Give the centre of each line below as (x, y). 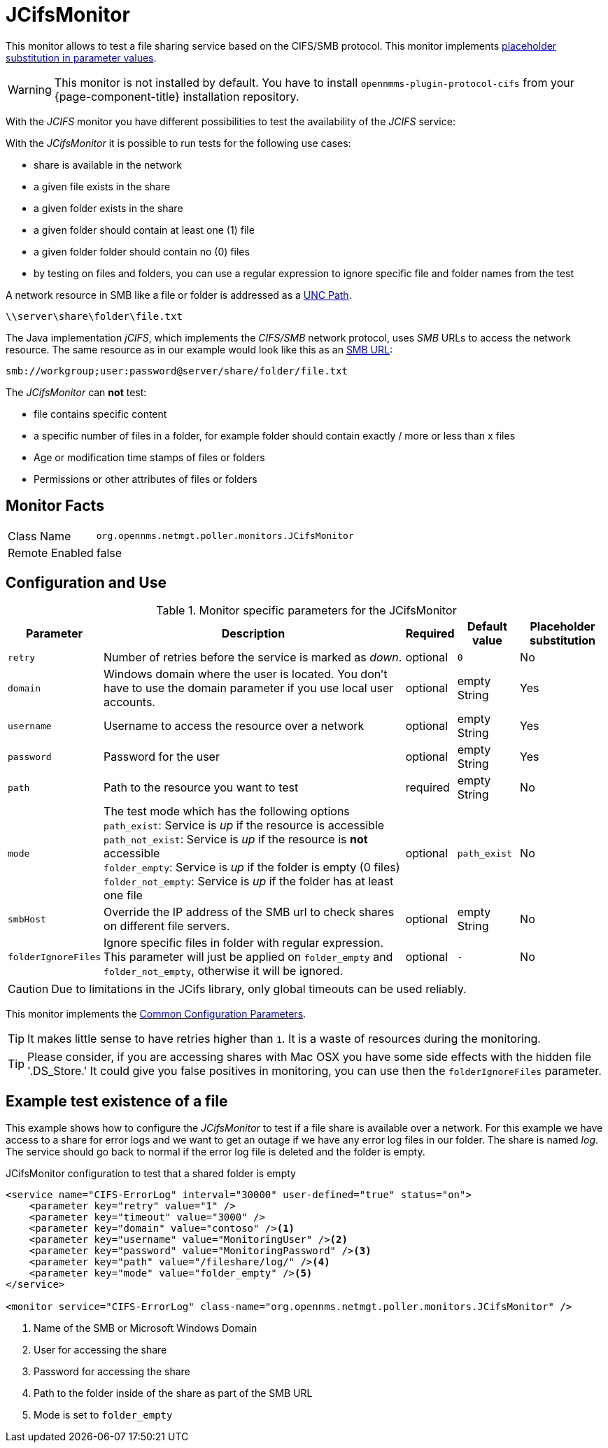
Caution (28, 989)
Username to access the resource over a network (234, 726)
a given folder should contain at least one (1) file (144, 230)
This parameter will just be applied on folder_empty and (248, 957)
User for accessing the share (100, 1350)
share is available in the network (108, 164)
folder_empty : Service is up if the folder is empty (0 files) (252, 867)
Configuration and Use (86, 583)
